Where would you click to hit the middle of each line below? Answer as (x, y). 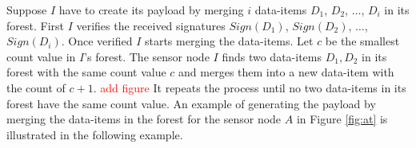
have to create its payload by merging (151, 10)
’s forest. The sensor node (147, 56)
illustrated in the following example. (95, 134)
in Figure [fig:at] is (342, 119)
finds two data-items (272, 56)
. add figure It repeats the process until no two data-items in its (250, 87)
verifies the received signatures (151, 25)
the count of (36, 87)
